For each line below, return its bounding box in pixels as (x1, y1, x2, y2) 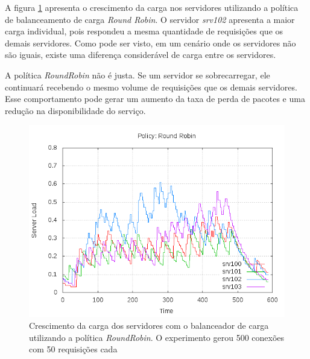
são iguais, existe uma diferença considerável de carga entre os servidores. (5, 48, 276, 61)
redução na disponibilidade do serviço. (5, 104, 146, 116)
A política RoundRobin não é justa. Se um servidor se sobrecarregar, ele (5, 68, 270, 81)
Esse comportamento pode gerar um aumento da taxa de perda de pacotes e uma (5, 92, 305, 105)
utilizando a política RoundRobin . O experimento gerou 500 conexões (29, 331, 285, 343)
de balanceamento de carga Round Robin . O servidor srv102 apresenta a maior (5, 13, 295, 25)
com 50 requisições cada (29, 343, 118, 355)
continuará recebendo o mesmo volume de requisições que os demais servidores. (5, 80, 297, 93)
